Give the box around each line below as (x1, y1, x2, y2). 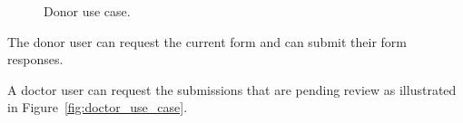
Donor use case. (44, 2, 131, 20)
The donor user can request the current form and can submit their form (7, 32, 407, 51)
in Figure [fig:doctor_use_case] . (7, 98, 188, 117)
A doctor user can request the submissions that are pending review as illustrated (7, 80, 457, 99)
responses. (7, 50, 64, 69)
